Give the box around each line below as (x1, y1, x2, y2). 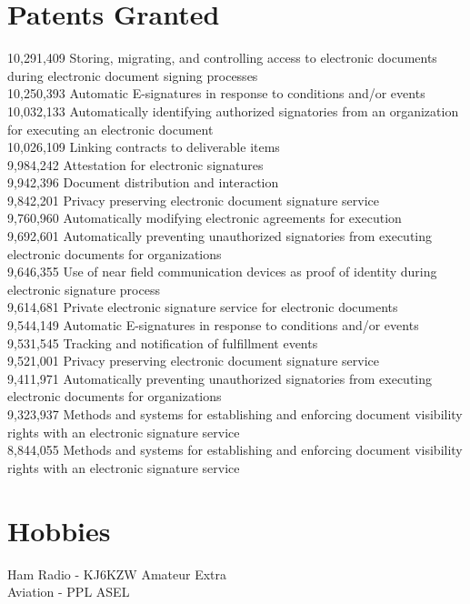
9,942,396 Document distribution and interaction (7, 173, 279, 192)
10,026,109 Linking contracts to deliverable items (7, 137, 280, 156)
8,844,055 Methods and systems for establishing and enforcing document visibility (7, 440, 463, 459)
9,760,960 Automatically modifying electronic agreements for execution (7, 208, 402, 227)
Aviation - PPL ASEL (7, 582, 130, 601)
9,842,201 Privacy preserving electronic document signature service (7, 190, 379, 209)
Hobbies (7, 511, 111, 549)
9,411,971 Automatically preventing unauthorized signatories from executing (7, 368, 433, 388)
